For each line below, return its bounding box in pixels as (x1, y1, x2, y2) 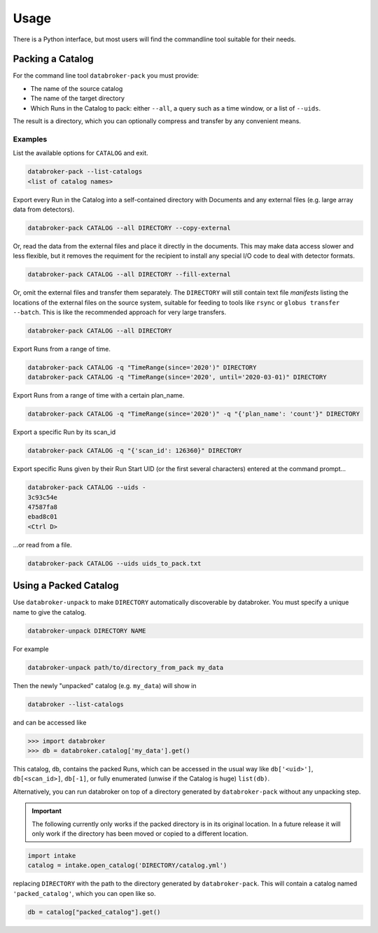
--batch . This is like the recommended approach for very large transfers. (13, 308, 227, 316)
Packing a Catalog (13, 53, 94, 65)
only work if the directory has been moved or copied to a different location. (31, 829, 248, 838)
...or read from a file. (13, 540, 73, 549)
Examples (13, 134, 48, 143)
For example (13, 645, 49, 653)
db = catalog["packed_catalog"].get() (27, 908, 161, 916)
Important (31, 807, 62, 815)
